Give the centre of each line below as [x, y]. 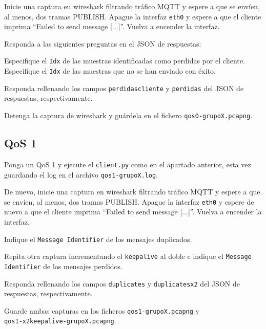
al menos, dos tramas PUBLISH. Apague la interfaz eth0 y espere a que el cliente [133, 16]
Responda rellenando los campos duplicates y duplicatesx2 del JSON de [122, 283]
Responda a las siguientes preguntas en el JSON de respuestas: [103, 43]
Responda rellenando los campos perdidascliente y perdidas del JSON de [124, 88]
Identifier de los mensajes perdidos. [63, 266]
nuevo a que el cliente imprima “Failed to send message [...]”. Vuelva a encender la [133, 212]
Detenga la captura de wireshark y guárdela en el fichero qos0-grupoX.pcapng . [128, 115]
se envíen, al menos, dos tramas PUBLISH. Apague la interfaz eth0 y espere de [129, 201]
